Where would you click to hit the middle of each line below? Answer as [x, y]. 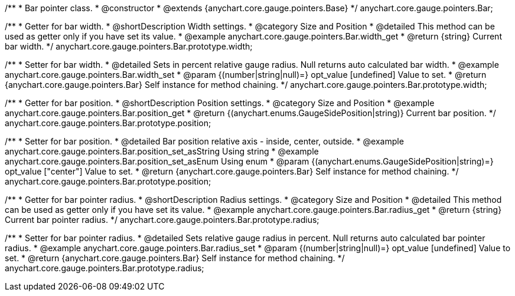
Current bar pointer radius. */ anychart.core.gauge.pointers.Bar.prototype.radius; [162, 220]
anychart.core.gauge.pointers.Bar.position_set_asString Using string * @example [162, 151]
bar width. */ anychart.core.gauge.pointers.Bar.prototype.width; [129, 46]
